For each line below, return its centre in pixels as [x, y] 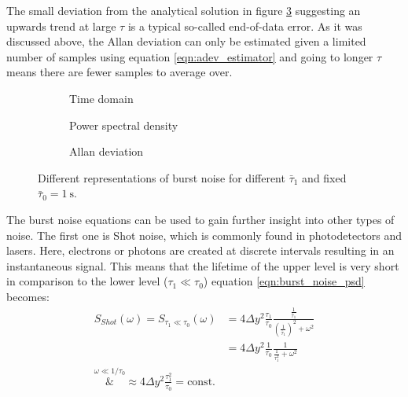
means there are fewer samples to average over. [119, 72]
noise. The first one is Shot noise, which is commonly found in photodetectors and [204, 235]
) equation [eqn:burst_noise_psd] [284, 281]
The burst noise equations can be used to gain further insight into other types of [200, 219]
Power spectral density [124, 125]
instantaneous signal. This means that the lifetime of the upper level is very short [203, 265]
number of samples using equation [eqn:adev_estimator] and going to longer [190, 56]
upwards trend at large [61, 26]
